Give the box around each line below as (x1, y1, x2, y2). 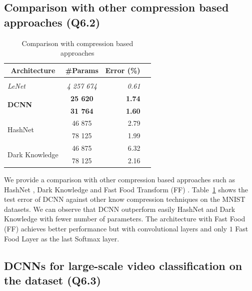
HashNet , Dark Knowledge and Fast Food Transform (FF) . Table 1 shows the (4, 184, 248, 194)
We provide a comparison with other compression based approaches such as (4, 174, 235, 185)
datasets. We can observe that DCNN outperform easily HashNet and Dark (4, 203, 235, 214)
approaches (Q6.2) (4, 14, 100, 30)
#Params (65, 65, 98, 75)
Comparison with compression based (21, 38, 133, 48)
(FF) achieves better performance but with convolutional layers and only (4, 223, 227, 233)
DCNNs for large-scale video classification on (4, 257, 242, 273)
